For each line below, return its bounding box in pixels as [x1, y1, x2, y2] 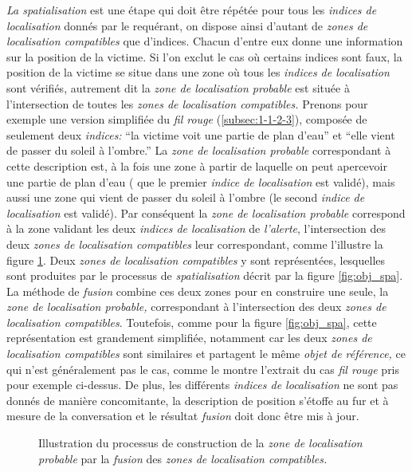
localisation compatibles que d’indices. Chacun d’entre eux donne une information [6, 33, 403, 49]
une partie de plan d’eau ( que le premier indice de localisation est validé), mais [6, 173, 395, 190]
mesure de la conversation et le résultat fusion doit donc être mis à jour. [6, 407, 359, 424]
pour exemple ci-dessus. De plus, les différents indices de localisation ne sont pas [6, 376, 398, 393]
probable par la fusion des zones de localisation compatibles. [38, 450, 328, 466]
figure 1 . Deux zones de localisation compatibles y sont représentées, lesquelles [6, 251, 386, 268]
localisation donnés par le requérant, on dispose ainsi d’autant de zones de [6, 17, 368, 33]
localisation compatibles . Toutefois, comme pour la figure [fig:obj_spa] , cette [6, 313, 377, 330]
